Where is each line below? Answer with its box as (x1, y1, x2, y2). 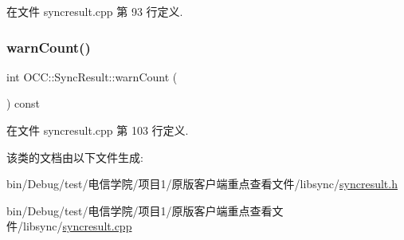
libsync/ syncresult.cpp (22, 218, 132, 234)
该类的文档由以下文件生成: (6, 148, 143, 165)
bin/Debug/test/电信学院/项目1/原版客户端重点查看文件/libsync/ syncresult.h (6, 175, 398, 192)
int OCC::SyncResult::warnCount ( (6, 68, 178, 85)
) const (6, 95, 41, 112)
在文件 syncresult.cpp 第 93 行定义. (6, 3, 183, 19)
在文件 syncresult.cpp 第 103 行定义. (6, 122, 189, 138)
